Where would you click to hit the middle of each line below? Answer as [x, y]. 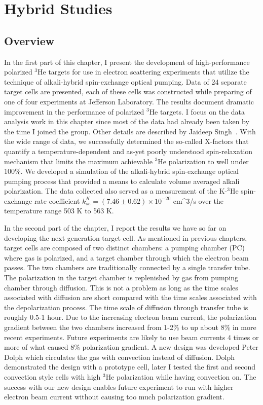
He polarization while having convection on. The [181, 376]
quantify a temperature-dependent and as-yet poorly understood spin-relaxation [128, 151]
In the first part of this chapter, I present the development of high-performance [127, 62]
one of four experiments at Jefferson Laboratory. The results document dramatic [129, 101]
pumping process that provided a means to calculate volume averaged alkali [122, 181]
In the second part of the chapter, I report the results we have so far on [115, 228]
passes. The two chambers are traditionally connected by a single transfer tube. [127, 267]
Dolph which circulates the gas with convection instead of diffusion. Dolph [119, 357]
